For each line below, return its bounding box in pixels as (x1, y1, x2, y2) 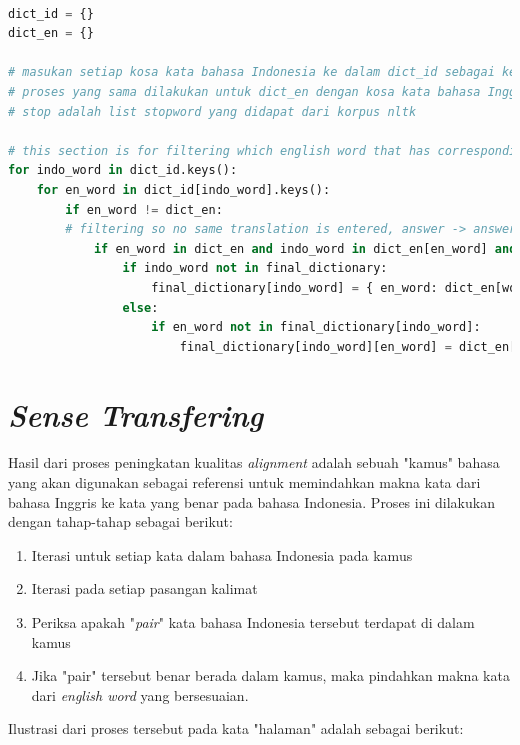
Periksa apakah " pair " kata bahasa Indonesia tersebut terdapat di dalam (31, 611, 475, 632)
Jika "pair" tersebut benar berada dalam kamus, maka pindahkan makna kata (31, 665, 510, 686)
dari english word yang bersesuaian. (31, 684, 249, 705)
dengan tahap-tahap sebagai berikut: (8, 511, 233, 532)
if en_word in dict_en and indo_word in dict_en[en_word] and (93, 241, 517, 256)
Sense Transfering (8, 394, 264, 436)
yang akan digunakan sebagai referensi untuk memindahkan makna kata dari (8, 472, 481, 492)
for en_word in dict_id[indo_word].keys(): (36, 182, 331, 197)
